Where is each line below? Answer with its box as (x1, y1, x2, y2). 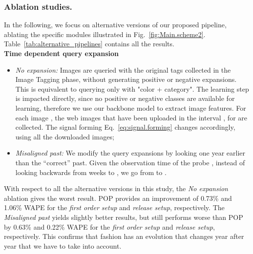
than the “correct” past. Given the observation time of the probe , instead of (15, 157, 245, 167)
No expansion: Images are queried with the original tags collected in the (15, 64, 231, 75)
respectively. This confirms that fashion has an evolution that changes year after (4, 231, 244, 241)
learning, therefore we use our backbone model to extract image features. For (15, 102, 246, 113)
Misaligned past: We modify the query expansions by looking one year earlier (15, 148, 245, 158)
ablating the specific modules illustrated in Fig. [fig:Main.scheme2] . (4, 29, 206, 39)
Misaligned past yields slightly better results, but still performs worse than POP (4, 212, 243, 222)
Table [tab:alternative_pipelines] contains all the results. (4, 39, 174, 49)
